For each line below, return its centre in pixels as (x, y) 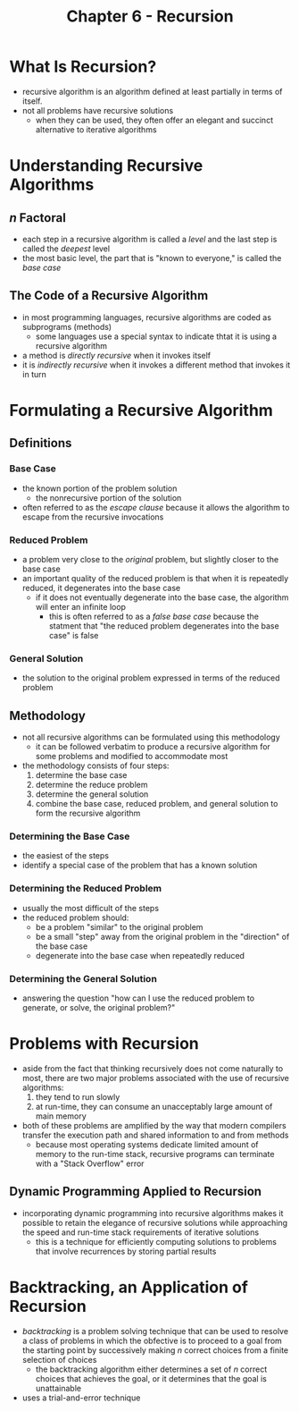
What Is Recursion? (83, 67)
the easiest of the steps (66, 856)
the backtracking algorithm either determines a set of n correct (151, 1369)
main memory (61, 1116)
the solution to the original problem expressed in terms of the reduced (151, 678)
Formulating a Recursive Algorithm (141, 410)
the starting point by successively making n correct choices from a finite (155, 1350)
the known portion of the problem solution (100, 488)
